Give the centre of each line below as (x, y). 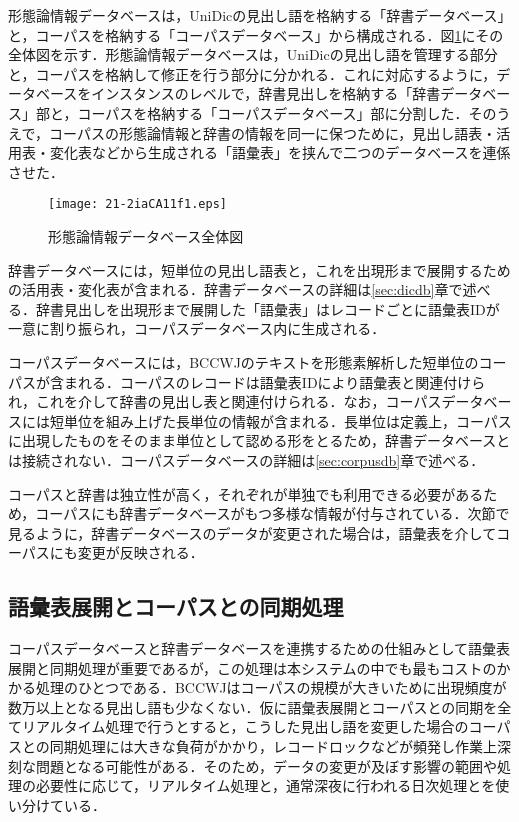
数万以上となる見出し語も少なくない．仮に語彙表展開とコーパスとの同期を (253, 706)
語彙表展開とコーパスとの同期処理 (176, 606)
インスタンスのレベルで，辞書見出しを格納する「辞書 (266, 93)
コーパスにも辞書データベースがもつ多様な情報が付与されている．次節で (272, 513)
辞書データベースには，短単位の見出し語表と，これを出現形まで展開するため (259, 269)
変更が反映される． (140, 552)
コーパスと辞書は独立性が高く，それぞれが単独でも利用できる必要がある (246, 493)
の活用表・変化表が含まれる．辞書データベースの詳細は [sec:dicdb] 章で (235, 289)
